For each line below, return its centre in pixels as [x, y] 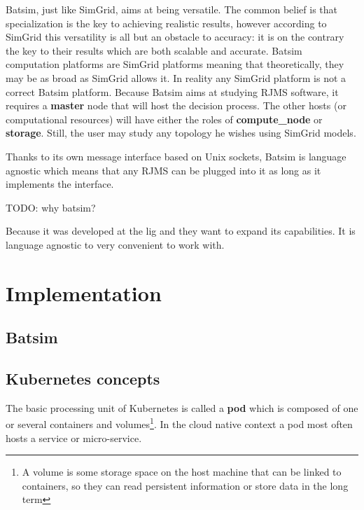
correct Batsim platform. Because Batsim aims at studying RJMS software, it [172, 91]
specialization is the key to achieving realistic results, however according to [166, 23]
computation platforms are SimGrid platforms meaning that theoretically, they [175, 64]
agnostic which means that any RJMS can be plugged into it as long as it [163, 170]
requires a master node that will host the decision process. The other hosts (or [176, 105]
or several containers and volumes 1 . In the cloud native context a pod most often [179, 423]
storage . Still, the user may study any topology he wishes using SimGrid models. [181, 133]
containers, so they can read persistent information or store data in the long [185, 485]
